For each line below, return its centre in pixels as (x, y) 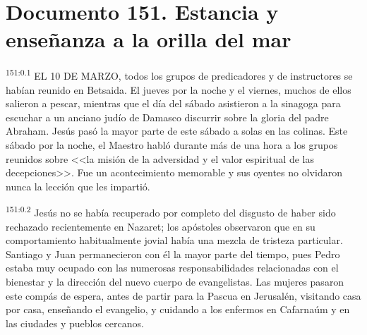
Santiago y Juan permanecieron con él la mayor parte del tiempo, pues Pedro (173, 254)
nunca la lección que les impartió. (78, 186)
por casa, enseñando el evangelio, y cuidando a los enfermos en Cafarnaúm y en (178, 309)
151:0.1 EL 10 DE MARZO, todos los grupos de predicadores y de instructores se (179, 74)
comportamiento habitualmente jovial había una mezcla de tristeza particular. (174, 240)
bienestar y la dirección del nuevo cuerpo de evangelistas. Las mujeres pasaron (175, 281)
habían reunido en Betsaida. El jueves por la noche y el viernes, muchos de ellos (179, 89)
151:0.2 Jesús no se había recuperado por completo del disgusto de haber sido (171, 211)
